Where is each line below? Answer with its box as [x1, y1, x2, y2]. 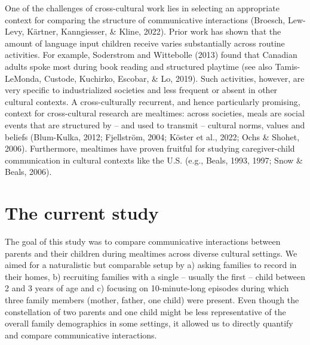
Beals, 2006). [5, 165, 52, 178]
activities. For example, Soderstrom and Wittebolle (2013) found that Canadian [5, 48, 297, 61]
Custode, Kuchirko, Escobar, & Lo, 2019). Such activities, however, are [44, 72, 305, 84]
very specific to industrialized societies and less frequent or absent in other [5, 84, 278, 96]
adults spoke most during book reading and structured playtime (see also [5, 60, 272, 72]
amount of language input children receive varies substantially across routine [5, 36, 285, 49]
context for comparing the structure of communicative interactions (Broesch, [5, 13, 286, 26]
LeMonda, [5, 72, 42, 84]
